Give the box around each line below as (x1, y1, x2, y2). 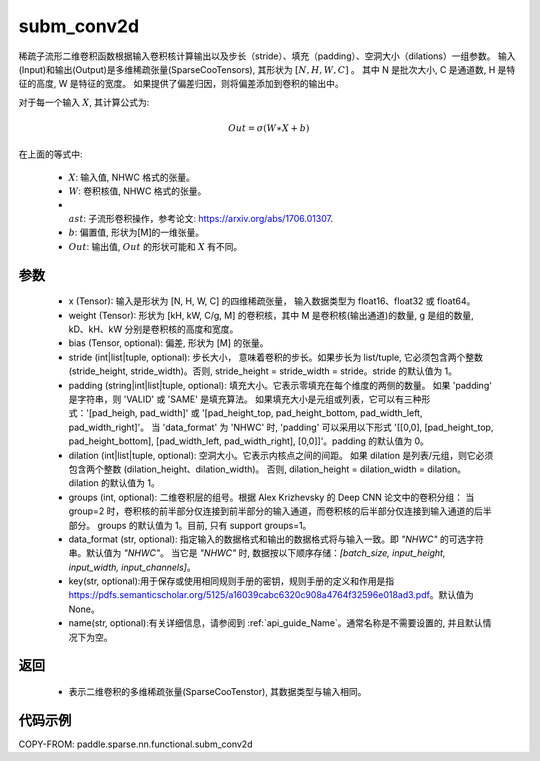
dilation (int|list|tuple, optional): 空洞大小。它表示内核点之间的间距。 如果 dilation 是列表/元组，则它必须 (68, 449, 494, 461)
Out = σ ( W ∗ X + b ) (228, 122, 310, 134)
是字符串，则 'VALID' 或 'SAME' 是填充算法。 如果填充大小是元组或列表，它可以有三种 (68, 393, 422, 405)
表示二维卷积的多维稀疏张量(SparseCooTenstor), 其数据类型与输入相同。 (68, 686, 367, 698)
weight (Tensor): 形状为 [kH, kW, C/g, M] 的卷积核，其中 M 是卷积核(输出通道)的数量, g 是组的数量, (68, 309, 474, 321)
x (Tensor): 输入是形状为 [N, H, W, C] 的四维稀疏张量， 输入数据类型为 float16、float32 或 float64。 (68, 295, 476, 307)
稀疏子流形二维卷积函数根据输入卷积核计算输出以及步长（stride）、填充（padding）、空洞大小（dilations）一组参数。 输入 (18, 50, 516, 62)
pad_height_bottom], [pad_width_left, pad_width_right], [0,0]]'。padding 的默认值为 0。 (68, 435, 429, 447)
